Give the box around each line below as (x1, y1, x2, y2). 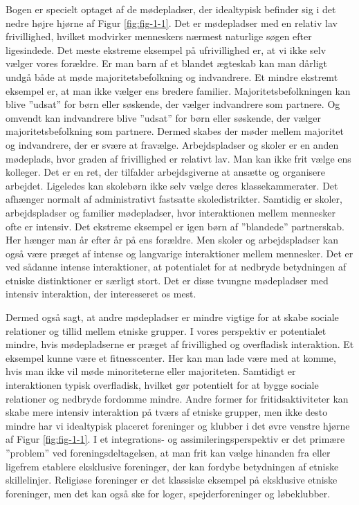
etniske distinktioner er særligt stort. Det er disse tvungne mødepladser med (6, 273, 329, 287)
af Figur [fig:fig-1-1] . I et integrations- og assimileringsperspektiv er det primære (6, 432, 345, 446)
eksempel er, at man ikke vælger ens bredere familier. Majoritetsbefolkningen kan (6, 83, 351, 98)
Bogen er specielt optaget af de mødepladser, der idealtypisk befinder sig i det (6, 2, 336, 16)
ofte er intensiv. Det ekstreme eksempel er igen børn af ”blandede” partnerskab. (6, 219, 344, 233)
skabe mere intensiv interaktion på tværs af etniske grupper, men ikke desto (6, 405, 328, 419)
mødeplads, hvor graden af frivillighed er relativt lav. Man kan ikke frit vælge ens (6, 151, 351, 165)
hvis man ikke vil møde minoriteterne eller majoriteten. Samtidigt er (6, 364, 296, 378)
